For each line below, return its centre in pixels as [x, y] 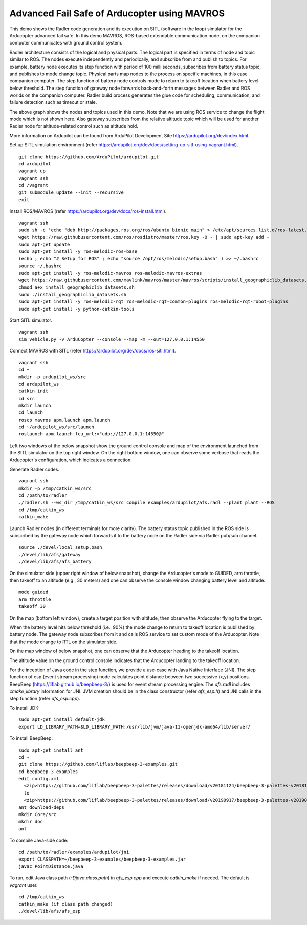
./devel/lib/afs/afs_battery [55, 562]
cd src [27, 398]
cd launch [31, 413]
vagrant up [32, 171]
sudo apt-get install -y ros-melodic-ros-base [78, 251]
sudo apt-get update [44, 245]
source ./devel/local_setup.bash [60, 547]
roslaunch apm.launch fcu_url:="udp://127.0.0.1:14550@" [92, 434]
